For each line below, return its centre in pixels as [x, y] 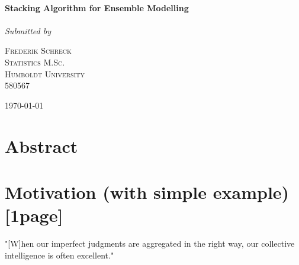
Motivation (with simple [106, 192]
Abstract [41, 145]
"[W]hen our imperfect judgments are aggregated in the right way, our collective [150, 243]
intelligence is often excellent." [60, 255]
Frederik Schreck [38, 50]
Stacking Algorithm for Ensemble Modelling [97, 7]
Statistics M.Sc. [35, 62]
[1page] [34, 215]
